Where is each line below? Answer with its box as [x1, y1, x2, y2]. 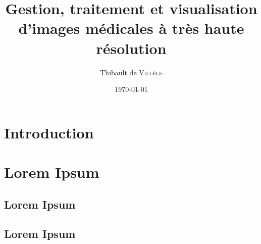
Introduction [4, 122, 94, 142]
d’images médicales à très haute [18, 18, 244, 38]
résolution [96, 37, 167, 58]
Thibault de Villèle [100, 67, 163, 77]
